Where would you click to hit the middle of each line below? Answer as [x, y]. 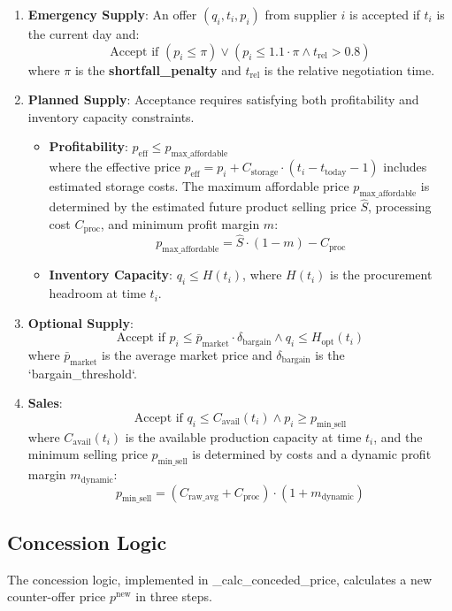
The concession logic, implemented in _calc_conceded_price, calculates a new [220, 579]
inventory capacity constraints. [111, 116]
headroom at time [97, 293]
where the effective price [115, 167]
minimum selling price [88, 454]
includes [405, 167]
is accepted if [385, 14]
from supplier [301, 14]
